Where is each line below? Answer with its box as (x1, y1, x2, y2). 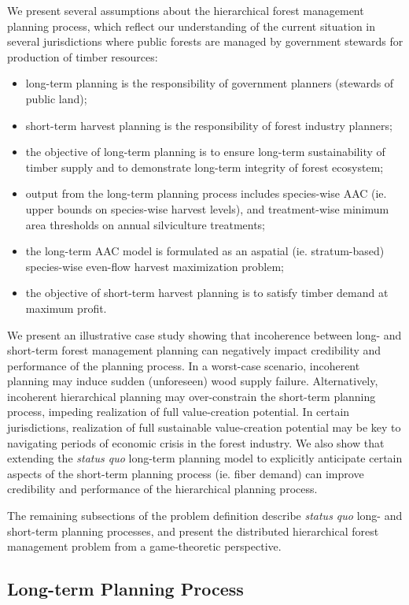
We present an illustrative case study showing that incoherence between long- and (7, 326, 402, 343)
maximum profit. (25, 299, 107, 316)
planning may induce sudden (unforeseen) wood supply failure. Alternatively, (7, 373, 378, 389)
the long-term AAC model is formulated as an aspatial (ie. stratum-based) (25, 243, 385, 259)
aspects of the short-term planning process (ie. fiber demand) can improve (7, 465, 364, 481)
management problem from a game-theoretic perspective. (7, 538, 282, 555)
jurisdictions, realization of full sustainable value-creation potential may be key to (7, 419, 401, 436)
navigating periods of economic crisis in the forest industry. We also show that (7, 434, 385, 451)
